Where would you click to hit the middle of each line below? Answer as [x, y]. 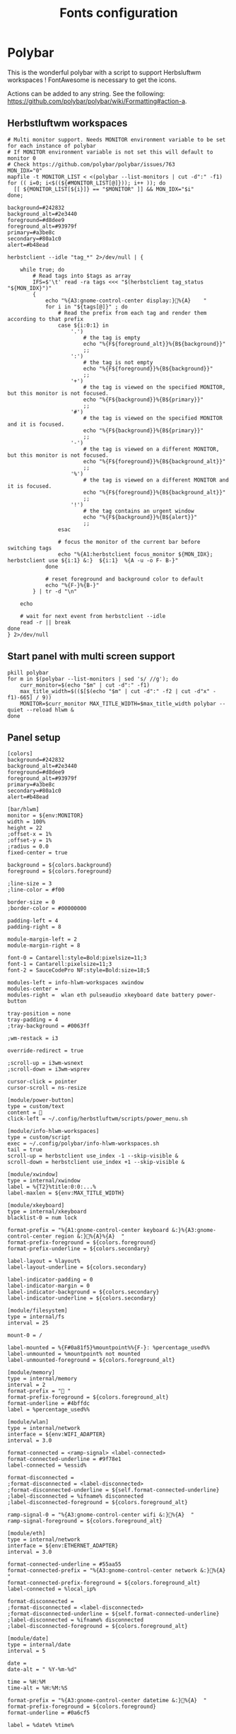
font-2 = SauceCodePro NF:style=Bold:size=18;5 [79, 970]
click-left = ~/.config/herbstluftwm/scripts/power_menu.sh [98, 1119]
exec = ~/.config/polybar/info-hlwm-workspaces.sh [83, 1144]
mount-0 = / [25, 1336]
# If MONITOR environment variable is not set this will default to [110, 152]
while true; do [42, 269]
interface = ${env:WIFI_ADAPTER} [57, 1435]
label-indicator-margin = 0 [49, 1286]
